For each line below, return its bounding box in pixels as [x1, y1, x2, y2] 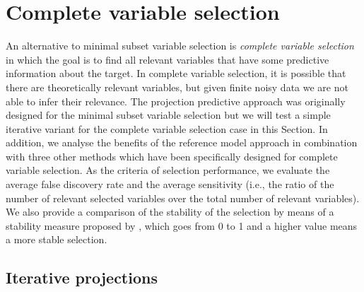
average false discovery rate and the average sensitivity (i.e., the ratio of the [6, 177, 334, 192]
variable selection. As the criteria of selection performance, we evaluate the [6, 163, 330, 177]
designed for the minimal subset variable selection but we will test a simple [6, 107, 331, 122]
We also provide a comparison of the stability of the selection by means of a [6, 204, 334, 219]
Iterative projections [6, 267, 158, 288]
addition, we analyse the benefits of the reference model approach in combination [6, 135, 358, 150]
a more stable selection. [6, 232, 107, 247]
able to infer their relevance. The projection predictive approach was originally [6, 93, 346, 108]
